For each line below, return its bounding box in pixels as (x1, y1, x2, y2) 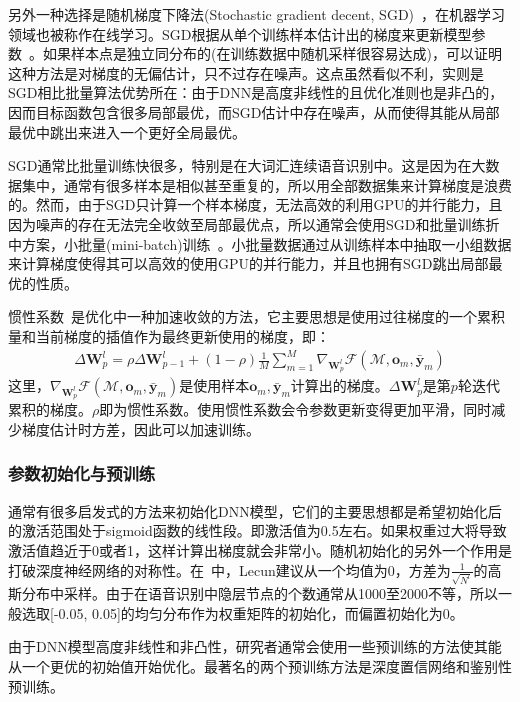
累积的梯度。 (8, 399, 92, 420)
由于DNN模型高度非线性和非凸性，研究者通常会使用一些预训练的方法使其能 (8, 636, 502, 657)
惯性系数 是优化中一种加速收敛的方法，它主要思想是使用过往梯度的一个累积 (8, 306, 505, 327)
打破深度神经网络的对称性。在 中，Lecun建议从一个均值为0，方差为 (8, 559, 451, 580)
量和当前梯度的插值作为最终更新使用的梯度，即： (8, 325, 330, 346)
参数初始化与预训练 (8, 461, 156, 486)
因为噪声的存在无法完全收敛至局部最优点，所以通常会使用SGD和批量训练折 (8, 213, 500, 234)
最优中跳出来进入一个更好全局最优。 (8, 121, 246, 142)
